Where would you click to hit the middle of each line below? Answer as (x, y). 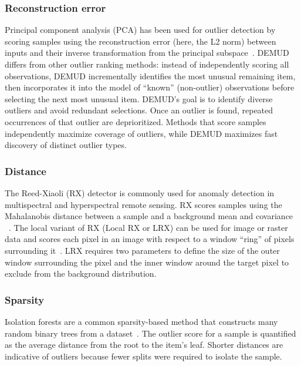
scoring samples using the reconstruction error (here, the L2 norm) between (141, 41)
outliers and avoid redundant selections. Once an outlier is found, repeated (139, 110)
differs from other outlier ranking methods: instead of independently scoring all (147, 64)
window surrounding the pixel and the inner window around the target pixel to (147, 262)
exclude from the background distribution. (81, 273)
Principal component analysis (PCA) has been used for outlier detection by (140, 30)
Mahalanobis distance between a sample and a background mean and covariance (149, 216)
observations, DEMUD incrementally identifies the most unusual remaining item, (150, 75)
